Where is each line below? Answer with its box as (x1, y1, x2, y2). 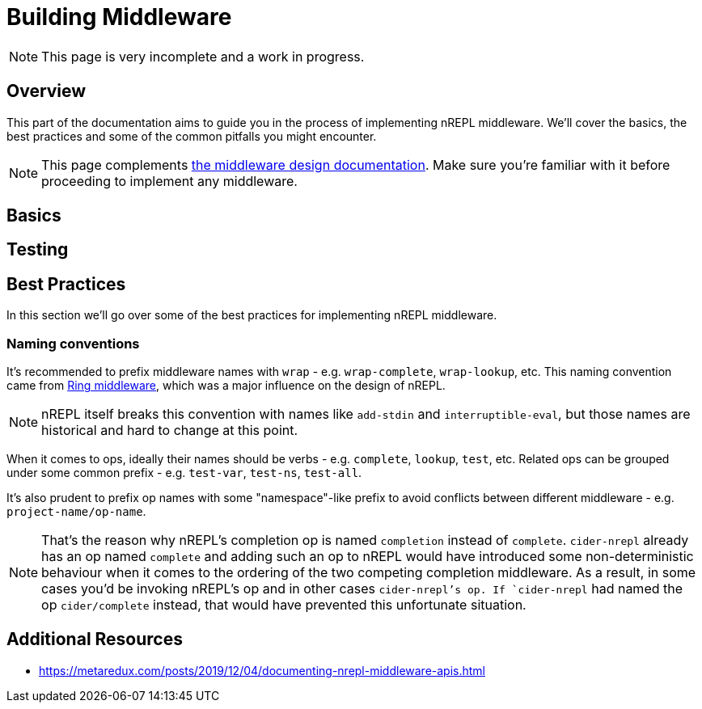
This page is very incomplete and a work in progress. (41, 48, 365, 65)
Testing (6, 239, 69, 260)
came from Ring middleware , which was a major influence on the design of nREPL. (6, 378, 446, 393)
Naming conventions (6, 335, 140, 352)
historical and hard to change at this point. (41, 422, 298, 439)
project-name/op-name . (6, 504, 146, 519)
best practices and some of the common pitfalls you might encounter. (6, 129, 377, 143)
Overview (6, 81, 87, 102)
